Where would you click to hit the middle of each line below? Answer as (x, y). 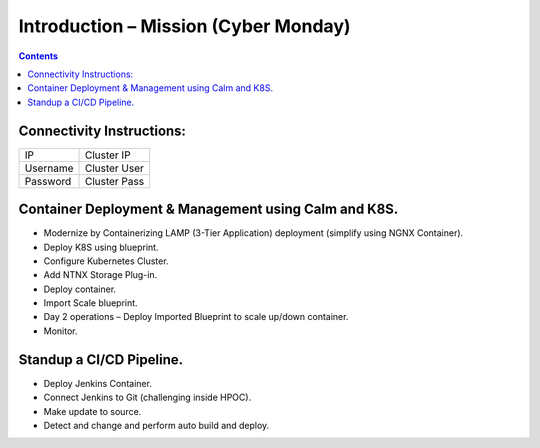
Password (48, 181)
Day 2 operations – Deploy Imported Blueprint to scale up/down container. (196, 317)
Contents (38, 56)
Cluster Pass (114, 181)
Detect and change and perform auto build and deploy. (156, 425)
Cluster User (114, 168)
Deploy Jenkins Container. (97, 383)
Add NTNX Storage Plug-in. (100, 275)
